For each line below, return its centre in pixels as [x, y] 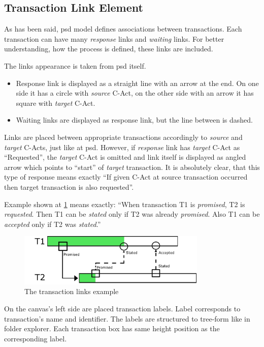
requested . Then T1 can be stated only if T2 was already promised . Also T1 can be [132, 214]
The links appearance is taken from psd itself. [75, 65]
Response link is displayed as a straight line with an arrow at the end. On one [137, 83]
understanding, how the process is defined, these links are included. [109, 49]
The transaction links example [72, 291]
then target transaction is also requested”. [69, 186]
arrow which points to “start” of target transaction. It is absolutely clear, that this [132, 167]
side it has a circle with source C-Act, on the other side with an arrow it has [135, 93]
